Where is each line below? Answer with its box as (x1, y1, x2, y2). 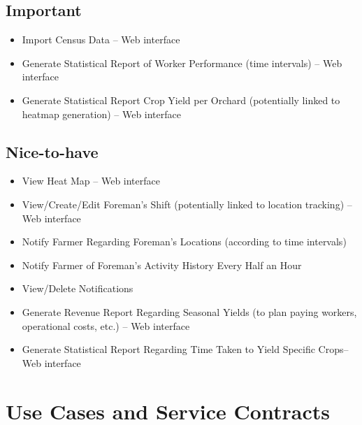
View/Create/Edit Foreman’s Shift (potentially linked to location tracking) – (22, 196, 352, 211)
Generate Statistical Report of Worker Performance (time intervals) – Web (22, 55, 342, 70)
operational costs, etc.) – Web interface (22, 318, 190, 333)
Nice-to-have (6, 141, 99, 162)
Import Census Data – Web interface (22, 32, 180, 47)
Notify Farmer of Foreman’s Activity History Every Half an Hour (22, 257, 302, 272)
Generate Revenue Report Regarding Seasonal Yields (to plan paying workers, (22, 304, 357, 319)
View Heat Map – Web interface (22, 173, 160, 188)
